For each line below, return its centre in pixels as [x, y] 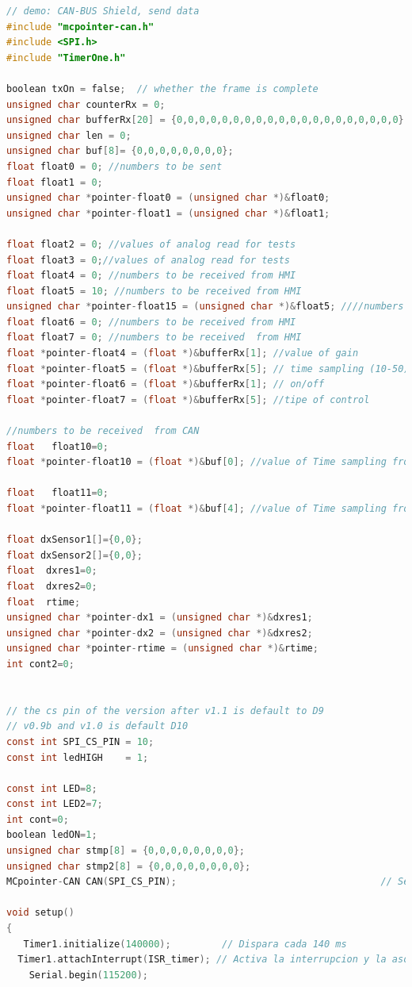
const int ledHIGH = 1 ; [78, 757]
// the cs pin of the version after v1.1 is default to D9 [165, 710]
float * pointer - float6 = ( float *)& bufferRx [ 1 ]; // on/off [166, 384]
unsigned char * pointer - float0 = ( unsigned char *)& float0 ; [168, 198]
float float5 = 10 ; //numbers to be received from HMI [154, 291]
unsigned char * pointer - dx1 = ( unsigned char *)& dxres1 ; [160, 618]
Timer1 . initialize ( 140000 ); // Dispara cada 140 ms [185, 944]
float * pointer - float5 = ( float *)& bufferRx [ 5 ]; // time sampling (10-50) [208, 369]
